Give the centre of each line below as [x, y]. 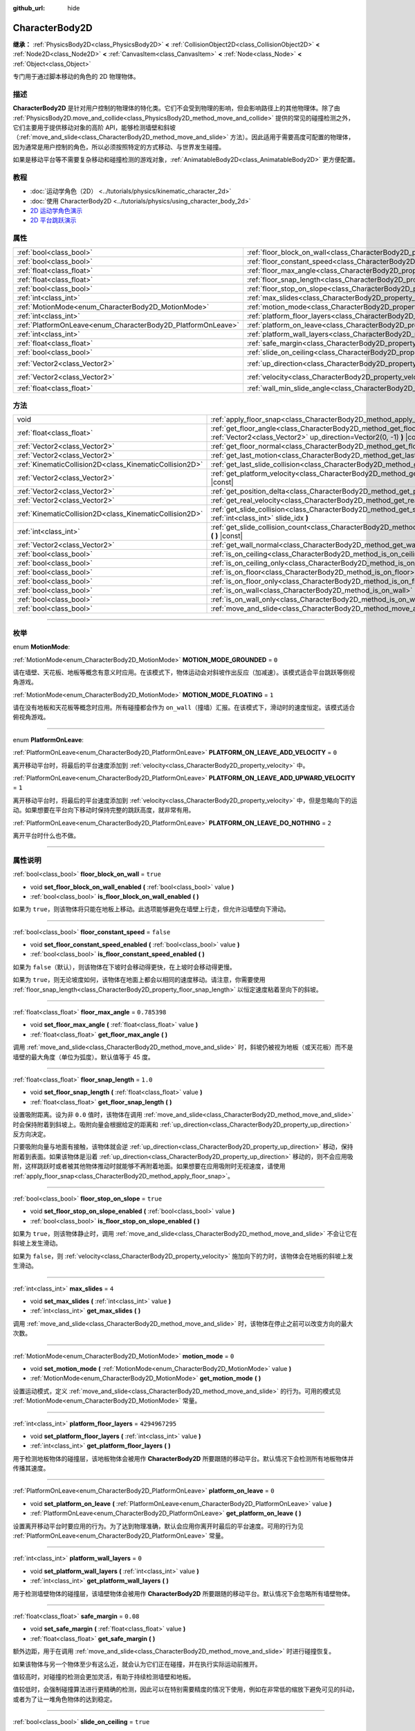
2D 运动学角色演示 [56, 210]
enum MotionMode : [41, 647]
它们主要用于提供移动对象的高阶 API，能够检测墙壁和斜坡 [94, 127]
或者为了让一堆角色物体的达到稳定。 [64, 1699]
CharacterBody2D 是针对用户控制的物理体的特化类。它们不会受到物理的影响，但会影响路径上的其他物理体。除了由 [176, 108]
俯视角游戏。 [31, 717]
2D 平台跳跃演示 [53, 220]
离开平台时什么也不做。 [46, 835]
